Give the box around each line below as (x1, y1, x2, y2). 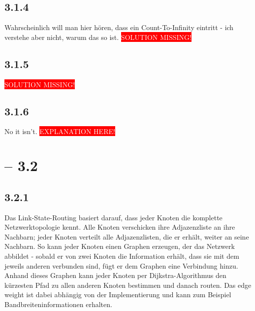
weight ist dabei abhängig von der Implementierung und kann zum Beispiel (4, 289, 231, 300)
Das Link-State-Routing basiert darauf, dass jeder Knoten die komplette (4, 212, 223, 222)
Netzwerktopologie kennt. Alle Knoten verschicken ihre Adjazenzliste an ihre (4, 222, 235, 232)
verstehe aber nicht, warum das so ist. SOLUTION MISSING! (4, 32, 191, 42)
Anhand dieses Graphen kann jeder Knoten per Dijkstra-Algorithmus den (4, 270, 226, 280)
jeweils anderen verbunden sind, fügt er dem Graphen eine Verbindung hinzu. (4, 260, 238, 271)
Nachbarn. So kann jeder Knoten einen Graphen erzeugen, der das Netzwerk (4, 241, 235, 251)
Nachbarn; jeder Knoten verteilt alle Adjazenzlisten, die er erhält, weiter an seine (4, 231, 249, 242)
